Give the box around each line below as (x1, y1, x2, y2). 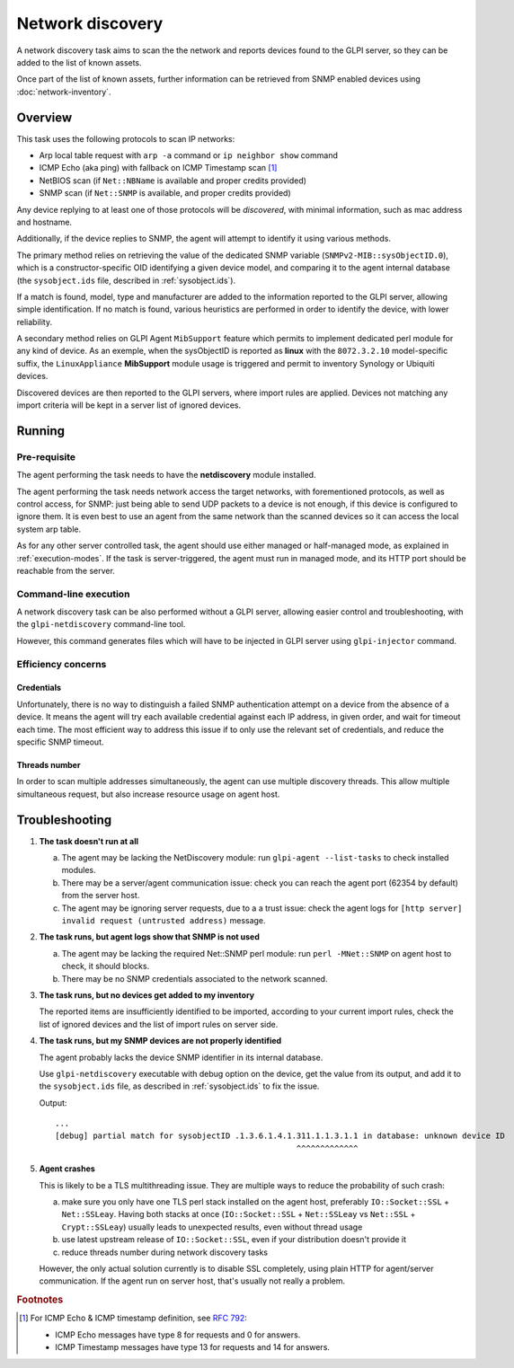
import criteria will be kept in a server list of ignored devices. (16, 400, 242, 410)
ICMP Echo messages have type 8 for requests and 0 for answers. (55, 1329, 301, 1340)
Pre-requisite (16, 450, 76, 463)
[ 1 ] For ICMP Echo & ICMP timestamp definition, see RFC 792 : (19, 1312, 247, 1324)
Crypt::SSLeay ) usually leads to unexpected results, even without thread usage (61, 1222, 363, 1232)
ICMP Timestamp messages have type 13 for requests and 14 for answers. (55, 1342, 330, 1353)
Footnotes (16, 1293, 64, 1306)
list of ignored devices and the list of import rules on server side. (39, 1019, 279, 1029)
